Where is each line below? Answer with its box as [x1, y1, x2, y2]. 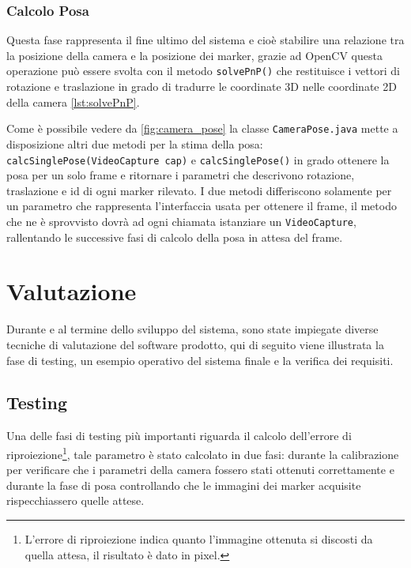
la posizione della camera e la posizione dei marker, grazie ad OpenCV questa [6, 47, 383, 63]
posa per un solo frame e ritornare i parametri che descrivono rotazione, [6, 167, 355, 183]
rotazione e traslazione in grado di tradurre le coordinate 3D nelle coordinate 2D [6, 78, 397, 95]
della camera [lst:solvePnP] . [6, 93, 140, 110]
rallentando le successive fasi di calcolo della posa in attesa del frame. [6, 228, 343, 245]
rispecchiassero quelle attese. [6, 492, 145, 509]
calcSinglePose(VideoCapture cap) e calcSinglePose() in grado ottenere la [6, 151, 390, 167]
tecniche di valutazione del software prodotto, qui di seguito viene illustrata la [6, 336, 384, 352]
